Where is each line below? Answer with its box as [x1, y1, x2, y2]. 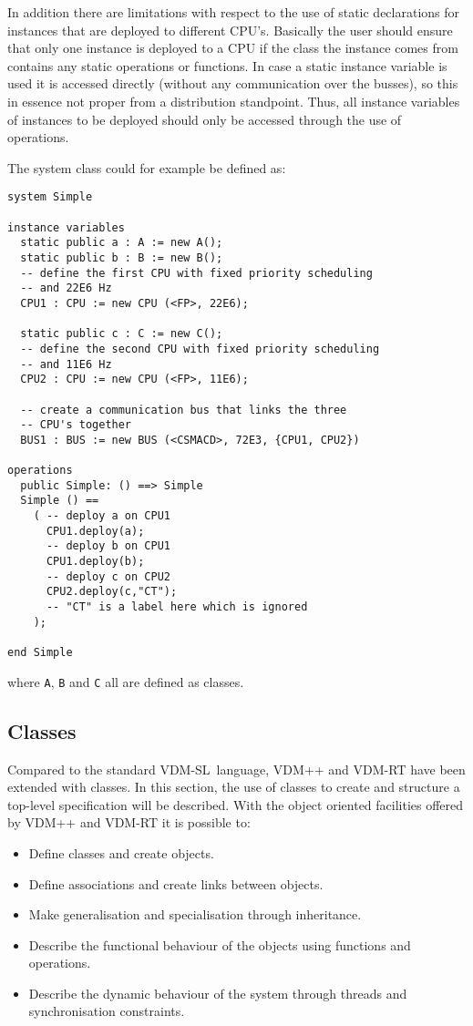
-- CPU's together [20, 418, 132, 432]
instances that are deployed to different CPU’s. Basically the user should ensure [7, 20, 453, 39]
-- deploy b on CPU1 [46, 539, 170, 553]
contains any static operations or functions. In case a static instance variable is [7, 56, 447, 75]
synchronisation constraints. [28, 1001, 185, 1021]
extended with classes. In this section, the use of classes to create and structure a [7, 777, 460, 796]
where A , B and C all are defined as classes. [7, 672, 244, 691]
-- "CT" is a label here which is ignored [46, 600, 308, 614]
